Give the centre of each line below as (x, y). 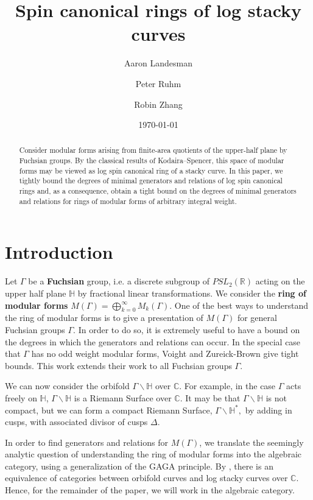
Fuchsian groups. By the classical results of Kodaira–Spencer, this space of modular (152, 160)
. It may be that (210, 397)
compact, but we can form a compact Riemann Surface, (109, 410)
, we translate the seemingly (251, 442)
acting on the (280, 281)
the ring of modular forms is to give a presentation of (104, 318)
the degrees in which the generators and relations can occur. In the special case (153, 341)
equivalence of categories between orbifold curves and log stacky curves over (146, 478)
